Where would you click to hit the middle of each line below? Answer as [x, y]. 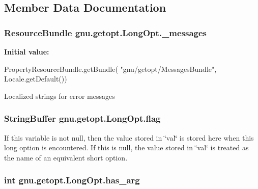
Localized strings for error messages [60, 96]
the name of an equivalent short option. [66, 157]
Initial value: [27, 51]
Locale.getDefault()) [36, 79]
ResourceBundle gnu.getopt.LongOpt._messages [106, 32]
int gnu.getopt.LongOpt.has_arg [72, 180]
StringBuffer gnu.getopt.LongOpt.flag [82, 118]
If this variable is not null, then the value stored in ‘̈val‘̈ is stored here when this [129, 137]
